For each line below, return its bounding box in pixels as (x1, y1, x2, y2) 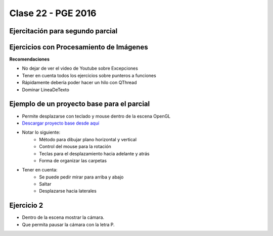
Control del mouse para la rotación (39, 144, 111, 150)
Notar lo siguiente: (22, 129, 61, 136)
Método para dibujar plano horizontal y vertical (39, 136, 136, 142)
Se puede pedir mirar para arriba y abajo (39, 174, 124, 180)
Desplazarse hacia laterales (39, 188, 97, 194)
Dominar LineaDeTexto (22, 86, 69, 93)
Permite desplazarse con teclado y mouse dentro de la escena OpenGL (22, 113, 171, 119)
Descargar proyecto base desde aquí (22, 120, 100, 126)
